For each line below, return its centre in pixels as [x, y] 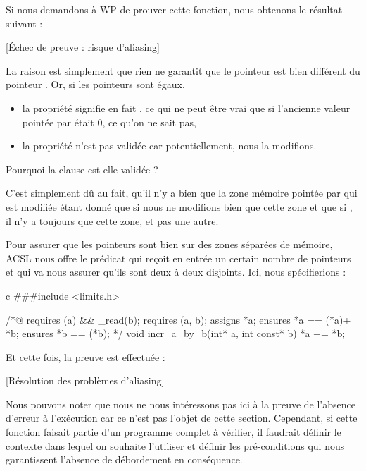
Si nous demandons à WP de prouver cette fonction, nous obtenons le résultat [174, 9]
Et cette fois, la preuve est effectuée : [86, 356]
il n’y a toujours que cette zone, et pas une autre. [112, 220]
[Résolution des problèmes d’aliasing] [85, 380]
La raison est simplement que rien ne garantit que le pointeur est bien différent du [183, 70]
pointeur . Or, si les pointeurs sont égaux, [95, 84]
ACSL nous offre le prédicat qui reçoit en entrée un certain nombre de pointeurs [178, 258]
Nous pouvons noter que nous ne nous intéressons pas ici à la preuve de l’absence [181, 404]
